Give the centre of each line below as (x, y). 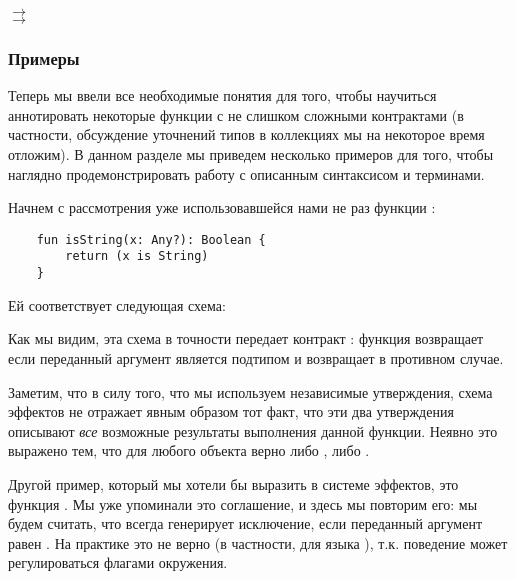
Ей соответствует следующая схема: (117, 304)
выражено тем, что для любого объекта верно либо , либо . (189, 450)
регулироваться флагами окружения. (118, 562)
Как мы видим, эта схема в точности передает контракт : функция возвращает (246, 338)
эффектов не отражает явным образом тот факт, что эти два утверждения (231, 411)
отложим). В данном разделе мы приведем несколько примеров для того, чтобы (251, 154)
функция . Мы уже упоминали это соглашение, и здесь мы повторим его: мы (243, 503)
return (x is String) (137, 256)
